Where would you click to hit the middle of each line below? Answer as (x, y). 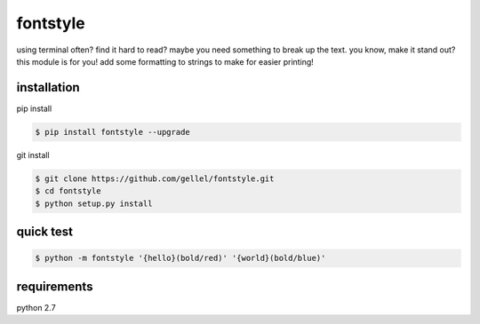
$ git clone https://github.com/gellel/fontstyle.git (155, 178)
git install (33, 154)
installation (48, 87)
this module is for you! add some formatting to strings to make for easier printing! (165, 61)
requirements (55, 286)
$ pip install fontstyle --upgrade (112, 132)
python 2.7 (36, 307)
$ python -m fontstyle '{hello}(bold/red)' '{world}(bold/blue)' (180, 258)
